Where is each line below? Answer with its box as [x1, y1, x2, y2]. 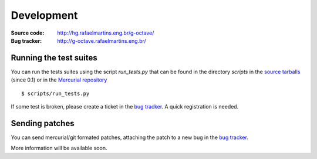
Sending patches [11, 118, 75, 128]
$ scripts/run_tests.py [21, 90, 90, 97]
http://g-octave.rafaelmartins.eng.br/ [57, 37, 146, 44]
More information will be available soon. [11, 144, 107, 152]
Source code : [11, 29, 45, 36]
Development [11, 9, 78, 22]
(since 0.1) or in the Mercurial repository [11, 76, 107, 83]
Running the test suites [11, 53, 98, 63]
